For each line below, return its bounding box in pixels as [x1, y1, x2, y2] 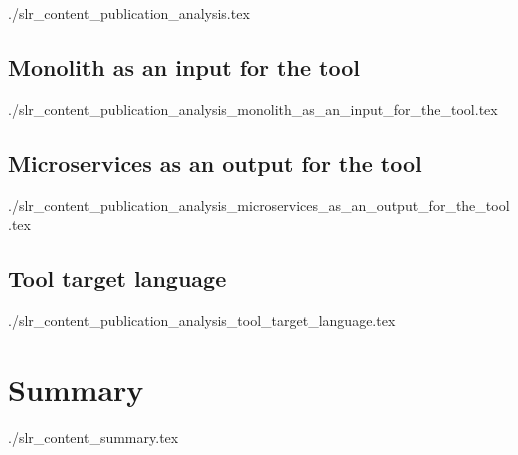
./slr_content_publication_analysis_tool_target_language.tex [8, 309, 396, 330]
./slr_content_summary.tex [8, 426, 179, 447]
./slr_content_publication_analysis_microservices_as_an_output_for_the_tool [8, 194, 510, 215]
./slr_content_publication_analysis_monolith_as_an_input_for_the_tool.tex [8, 98, 498, 119]
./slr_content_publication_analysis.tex [8, 3, 250, 23]
